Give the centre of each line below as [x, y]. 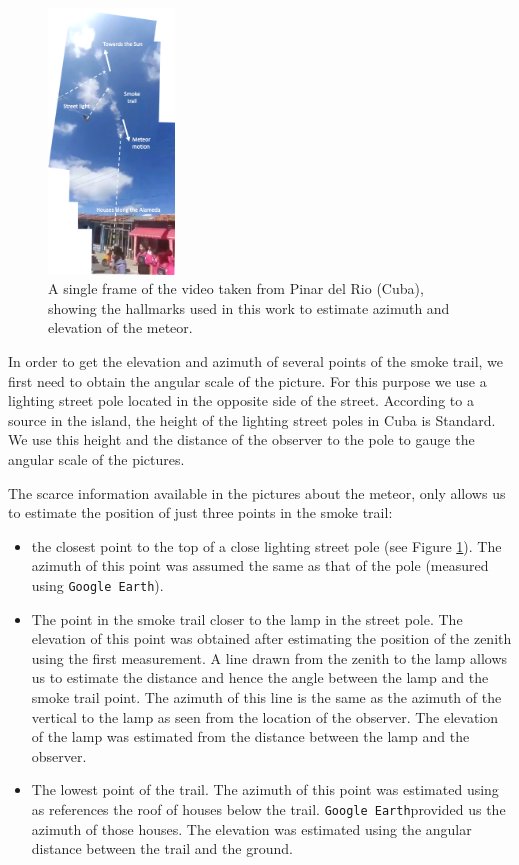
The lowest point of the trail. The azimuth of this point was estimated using [265, 789]
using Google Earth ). [97, 584]
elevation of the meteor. [120, 327]
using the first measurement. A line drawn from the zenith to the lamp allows [269, 657]
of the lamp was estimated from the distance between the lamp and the [250, 736]
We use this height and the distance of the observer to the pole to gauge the [241, 439]
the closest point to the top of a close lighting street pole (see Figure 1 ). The [266, 545]
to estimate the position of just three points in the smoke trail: [200, 512]
